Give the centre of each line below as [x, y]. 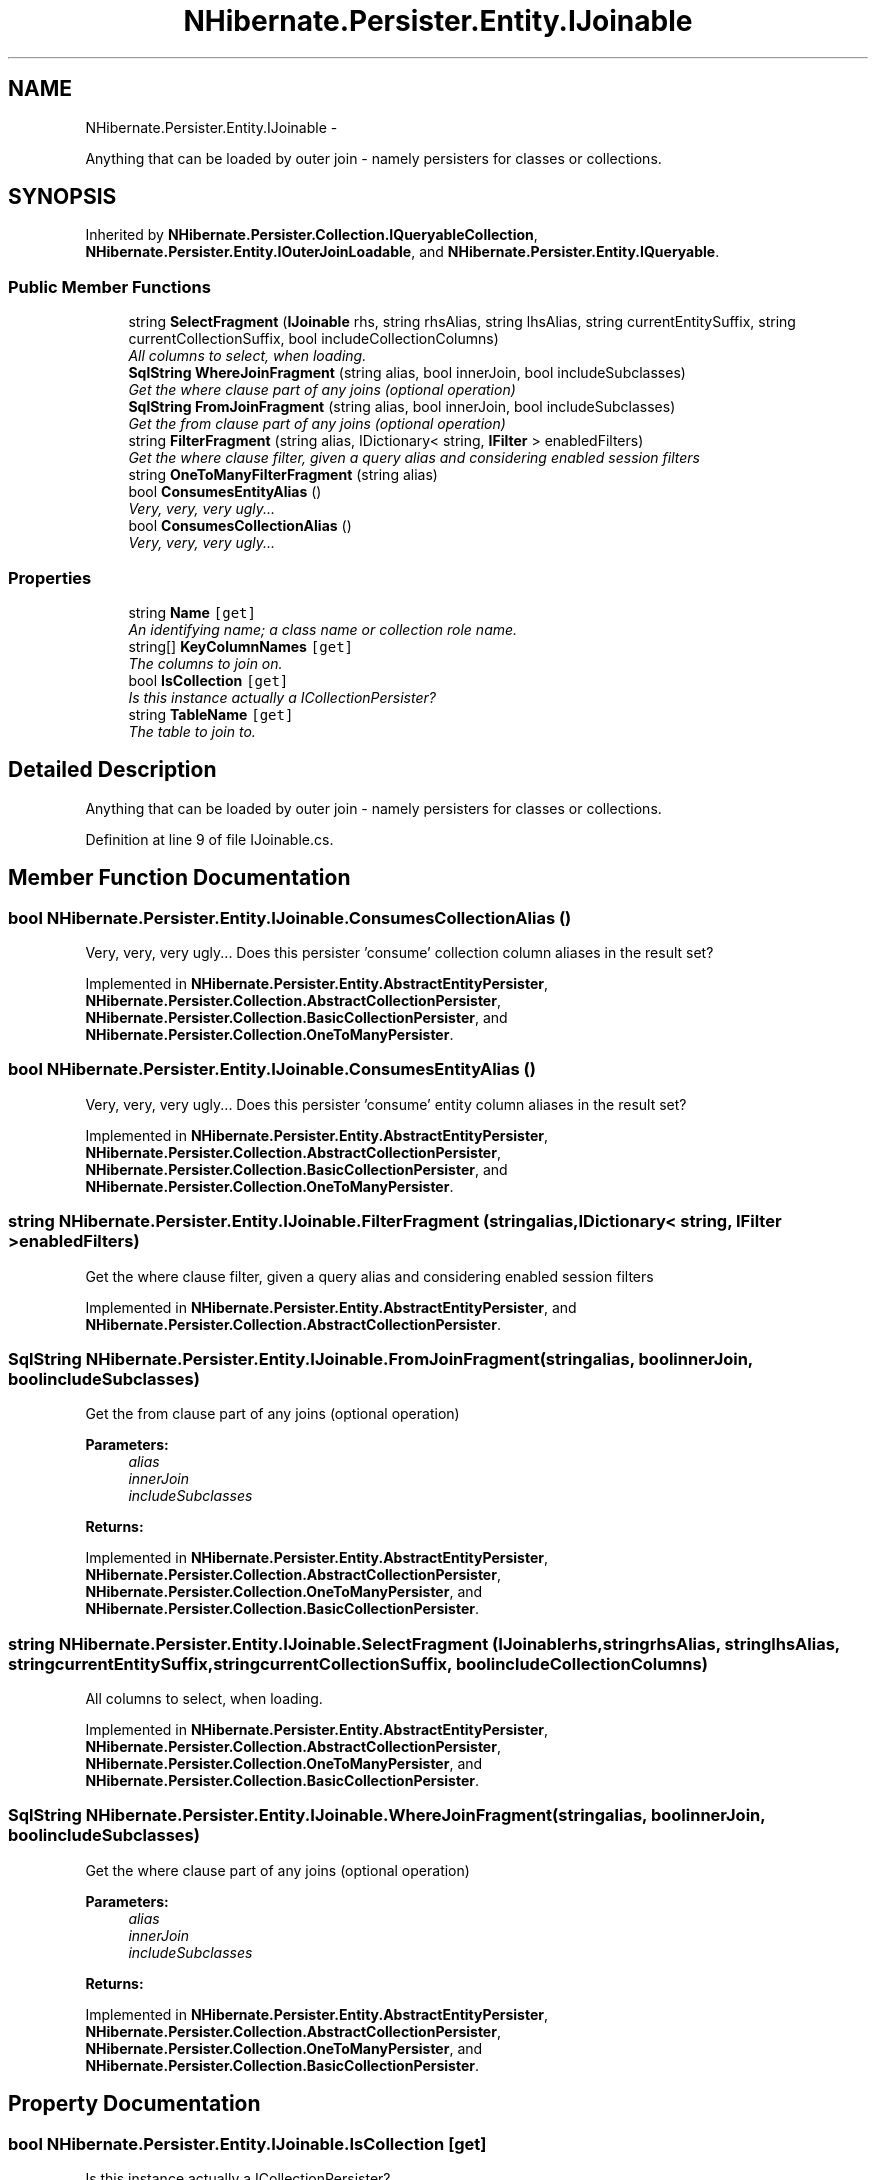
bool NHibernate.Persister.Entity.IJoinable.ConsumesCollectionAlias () [290, 917]
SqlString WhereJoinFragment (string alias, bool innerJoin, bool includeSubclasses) [407, 373]
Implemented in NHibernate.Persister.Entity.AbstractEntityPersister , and [331, 1307]
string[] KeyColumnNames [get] [240, 646]
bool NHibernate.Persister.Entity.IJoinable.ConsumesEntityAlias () [272, 1069]
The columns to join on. [205, 663]
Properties [50, 577]
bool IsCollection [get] [208, 680]
